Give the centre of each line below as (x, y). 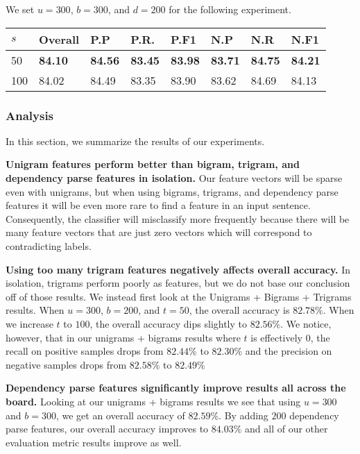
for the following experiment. (230, 9)
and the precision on (289, 351)
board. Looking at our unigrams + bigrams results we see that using (153, 401)
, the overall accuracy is (239, 310)
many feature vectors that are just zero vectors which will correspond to (159, 232)
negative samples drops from (66, 364)
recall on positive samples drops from (85, 351)
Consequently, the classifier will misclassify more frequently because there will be (178, 218)
